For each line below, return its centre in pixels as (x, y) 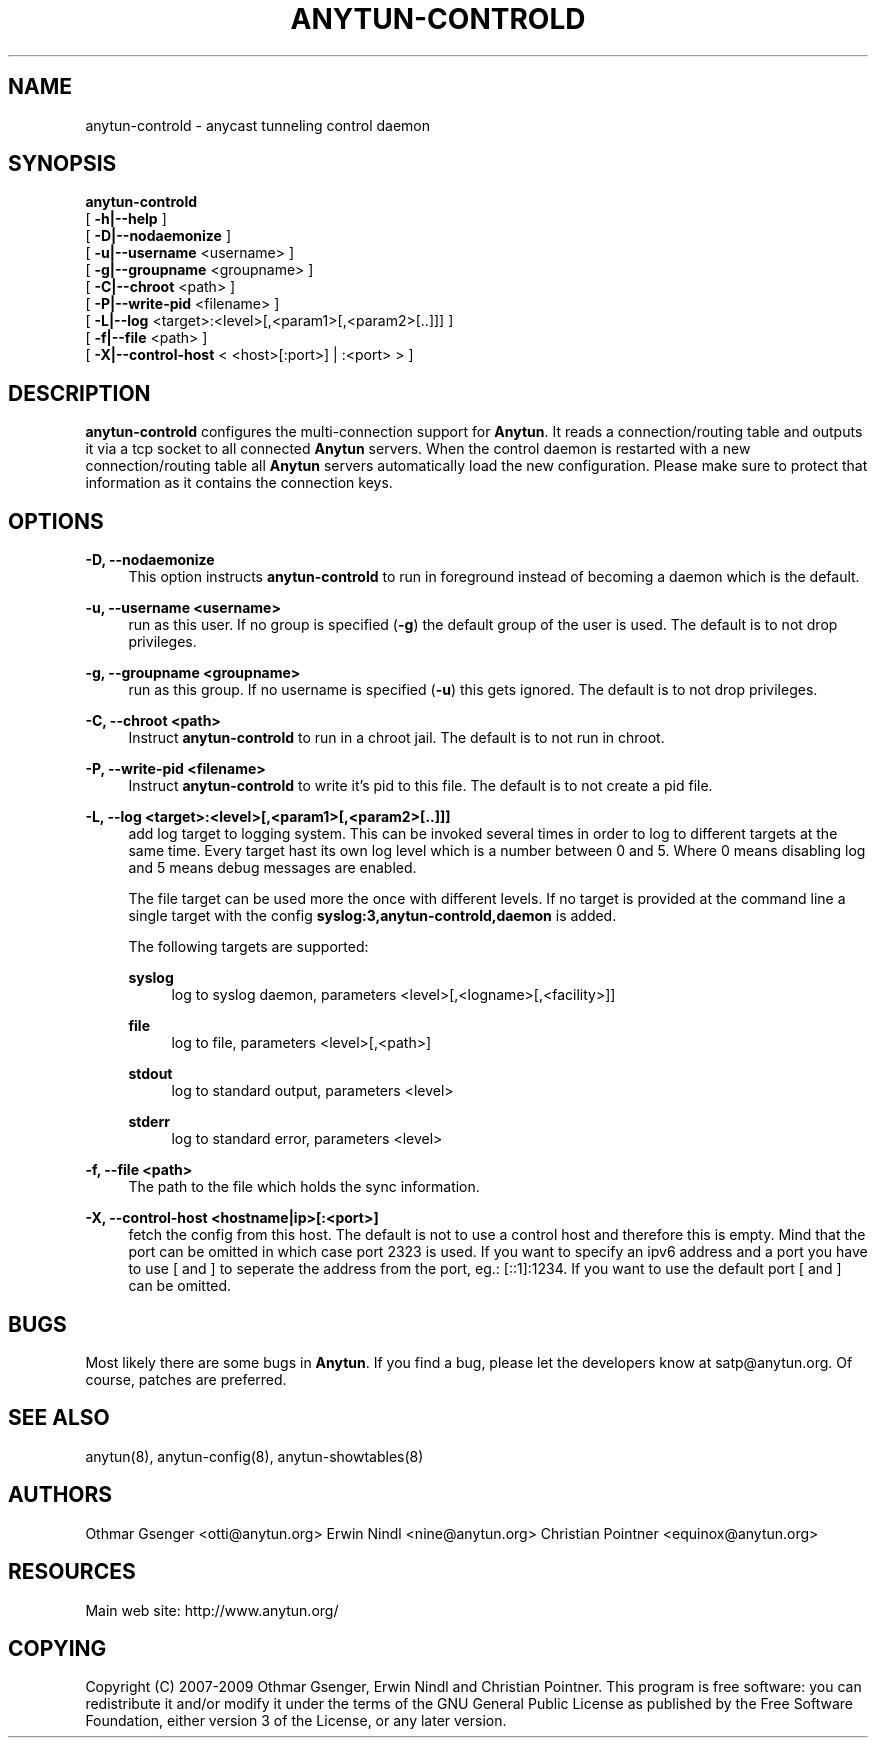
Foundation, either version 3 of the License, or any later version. (296, 1721)
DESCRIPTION (79, 393)
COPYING (57, 1648)
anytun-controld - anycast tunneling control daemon (258, 125)
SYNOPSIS (62, 164)
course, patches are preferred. (186, 1379)
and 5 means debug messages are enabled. (272, 868)
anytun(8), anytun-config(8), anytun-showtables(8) (254, 1456)
